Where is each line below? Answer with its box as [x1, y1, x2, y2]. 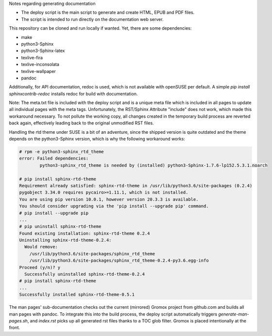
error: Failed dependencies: [19, 156, 89, 161]
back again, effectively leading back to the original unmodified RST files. [9, 120, 154, 126]
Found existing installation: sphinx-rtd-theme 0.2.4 [19, 230, 150, 236]
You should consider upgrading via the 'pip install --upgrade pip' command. [19, 203, 209, 209]
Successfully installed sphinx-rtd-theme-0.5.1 [19, 292, 135, 298]
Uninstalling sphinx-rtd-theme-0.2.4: [19, 237, 112, 243]
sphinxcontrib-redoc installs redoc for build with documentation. [9, 90, 138, 97]
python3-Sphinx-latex [21, 48, 65, 53]
